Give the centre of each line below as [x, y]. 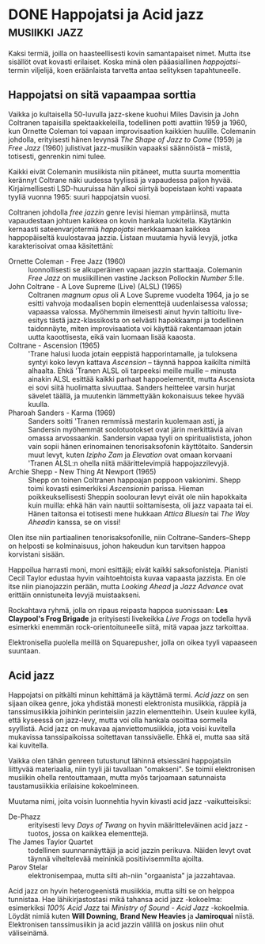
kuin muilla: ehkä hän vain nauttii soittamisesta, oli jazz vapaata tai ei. [140, 505]
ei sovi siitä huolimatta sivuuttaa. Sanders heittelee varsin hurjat [132, 387]
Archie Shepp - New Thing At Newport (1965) [82, 471]
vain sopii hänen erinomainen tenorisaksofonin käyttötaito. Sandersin [140, 446]
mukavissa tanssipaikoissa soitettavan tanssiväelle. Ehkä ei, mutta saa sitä [129, 737]
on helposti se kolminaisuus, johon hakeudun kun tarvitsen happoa [117, 546]
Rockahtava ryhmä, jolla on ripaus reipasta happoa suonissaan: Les [118, 610]
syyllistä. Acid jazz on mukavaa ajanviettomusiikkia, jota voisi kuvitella [122, 728]
